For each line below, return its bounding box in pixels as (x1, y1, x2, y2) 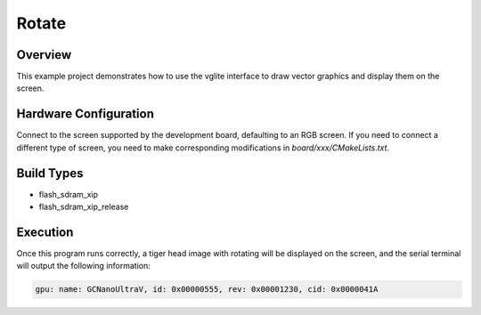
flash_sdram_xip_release (38, 201, 129, 213)
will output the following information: (16, 261, 151, 271)
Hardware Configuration (16, 107, 155, 122)
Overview (16, 47, 72, 62)
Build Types (16, 166, 84, 181)
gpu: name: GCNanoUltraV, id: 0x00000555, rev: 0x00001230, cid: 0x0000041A (35, 285, 379, 295)
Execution (16, 224, 74, 239)
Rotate (16, 13, 67, 33)
